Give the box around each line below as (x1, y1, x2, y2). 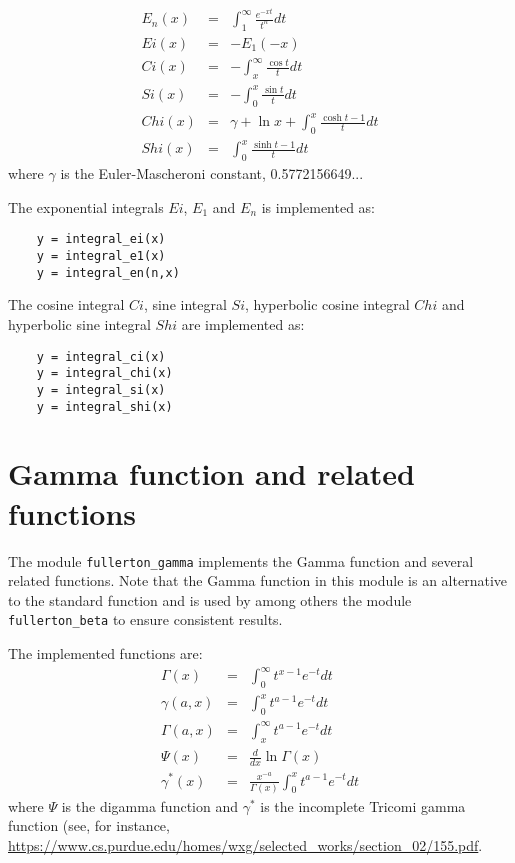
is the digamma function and (61, 795, 238, 816)
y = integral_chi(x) (36, 366, 173, 381)
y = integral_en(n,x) (36, 265, 180, 280)
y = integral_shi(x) (36, 399, 173, 414)
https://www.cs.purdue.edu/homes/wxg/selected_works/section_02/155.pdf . (8, 835, 483, 856)
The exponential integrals (8, 196, 164, 217)
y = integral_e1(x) (36, 249, 166, 264)
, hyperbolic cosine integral (244, 294, 410, 315)
